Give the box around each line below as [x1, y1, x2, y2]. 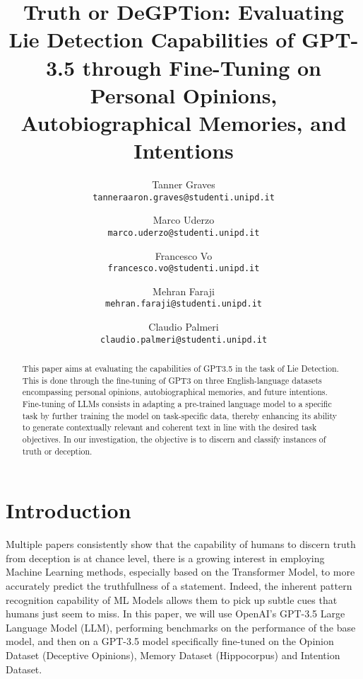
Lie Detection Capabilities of [8, 25, 294, 54]
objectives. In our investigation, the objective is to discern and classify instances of [22, 433, 326, 445]
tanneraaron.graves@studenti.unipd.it [93, 192, 275, 202]
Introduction [6, 496, 131, 525]
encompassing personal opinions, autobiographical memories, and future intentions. [22, 386, 328, 398]
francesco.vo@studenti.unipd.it [107, 263, 260, 274]
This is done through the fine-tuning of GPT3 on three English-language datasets [22, 374, 322, 386]
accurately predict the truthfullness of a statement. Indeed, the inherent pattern [6, 578, 352, 593]
